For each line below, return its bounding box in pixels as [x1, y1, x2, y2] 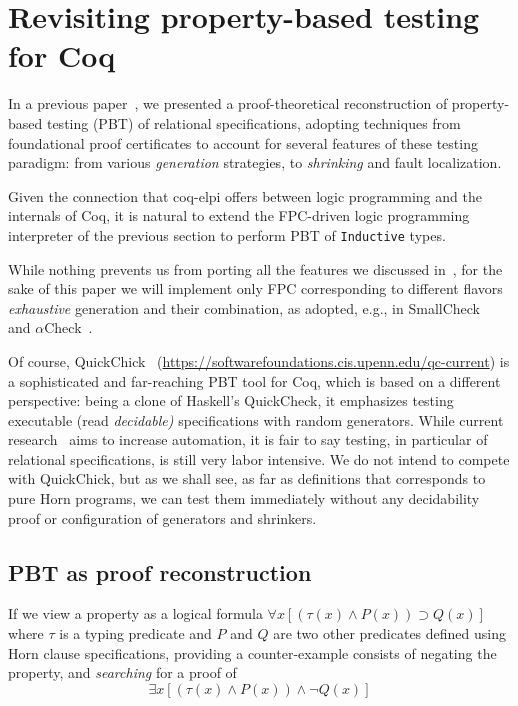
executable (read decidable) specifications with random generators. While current [8, 409, 504, 430]
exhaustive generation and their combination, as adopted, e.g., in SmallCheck [8, 297, 481, 318]
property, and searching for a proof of [8, 662, 237, 683]
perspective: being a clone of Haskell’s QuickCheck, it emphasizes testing [8, 390, 454, 411]
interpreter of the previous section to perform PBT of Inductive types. [8, 224, 446, 245]
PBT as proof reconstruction [8, 556, 312, 587]
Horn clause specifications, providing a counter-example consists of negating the [8, 642, 497, 663]
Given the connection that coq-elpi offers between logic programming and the [8, 185, 482, 206]
